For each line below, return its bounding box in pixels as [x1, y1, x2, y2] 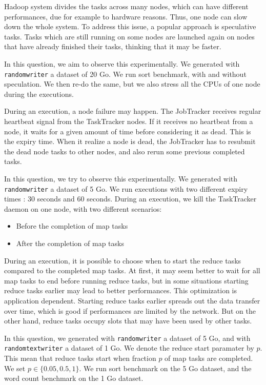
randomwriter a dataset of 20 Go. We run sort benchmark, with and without [4, 68, 247, 79]
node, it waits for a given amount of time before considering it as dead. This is [4, 126, 251, 136]
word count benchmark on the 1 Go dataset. [4, 373, 144, 383]
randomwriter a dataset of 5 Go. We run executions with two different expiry [4, 183, 248, 194]
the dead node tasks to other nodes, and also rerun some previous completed [4, 146, 245, 156]
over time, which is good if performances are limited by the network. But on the [4, 305, 256, 316]
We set [4, 362, 26, 373]
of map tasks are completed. [165, 353, 253, 363]
